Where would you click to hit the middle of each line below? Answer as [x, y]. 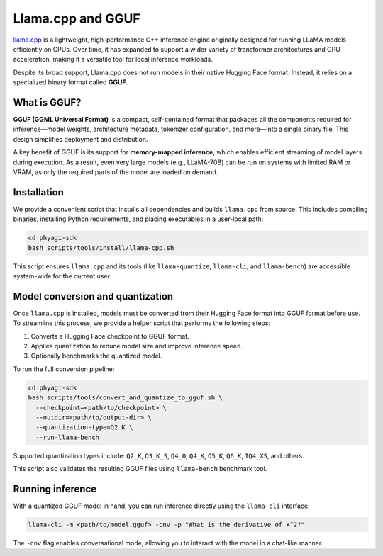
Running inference [55, 489]
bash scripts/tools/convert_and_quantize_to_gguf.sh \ [125, 398]
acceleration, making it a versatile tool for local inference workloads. [113, 59]
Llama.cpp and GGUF [77, 18]
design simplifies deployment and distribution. [81, 139]
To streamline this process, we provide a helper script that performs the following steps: [142, 323]
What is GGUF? [47, 102]
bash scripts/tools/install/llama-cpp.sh [101, 248]
